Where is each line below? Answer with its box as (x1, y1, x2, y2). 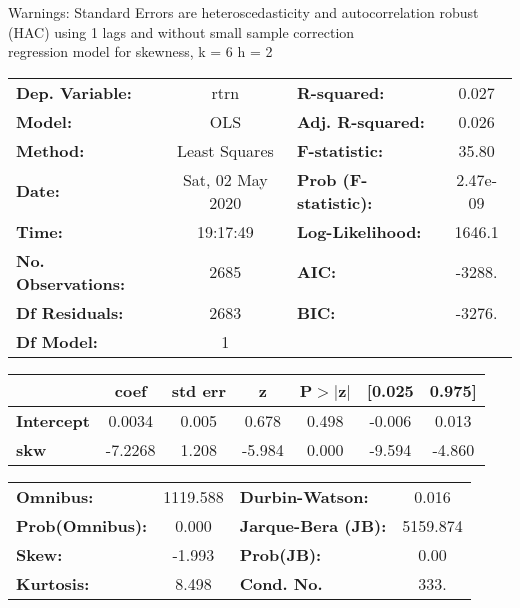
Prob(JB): (239, 542, 322, 566)
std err (171, 378, 226, 402)
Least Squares (176, 138, 274, 162)
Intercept (16, 408, 90, 432)
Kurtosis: (16, 571, 90, 595)
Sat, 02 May (182, 167, 268, 191)
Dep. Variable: (16, 80, 132, 104)
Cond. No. (239, 571, 323, 595)
